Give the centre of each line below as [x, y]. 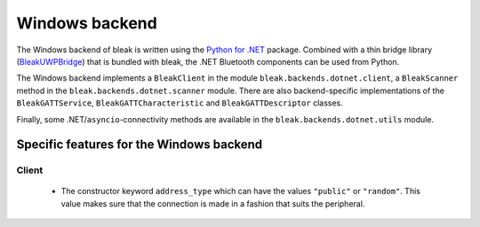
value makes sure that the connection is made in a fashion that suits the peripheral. [213, 203]
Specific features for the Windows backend [140, 145]
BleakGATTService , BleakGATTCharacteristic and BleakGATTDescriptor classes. [180, 103]
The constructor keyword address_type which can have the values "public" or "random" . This [241, 192]
